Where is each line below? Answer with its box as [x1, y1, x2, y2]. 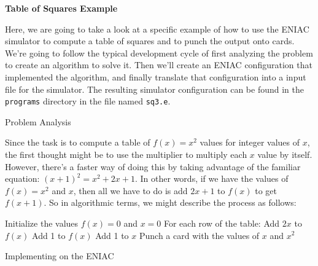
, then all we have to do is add [73, 184, 188, 197]
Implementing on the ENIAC [5, 249, 114, 262]
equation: [5, 172, 40, 185]
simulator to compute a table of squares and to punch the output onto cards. [5, 34, 295, 47]
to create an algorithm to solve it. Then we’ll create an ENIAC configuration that [5, 58, 312, 71]
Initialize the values [5, 216, 79, 229]
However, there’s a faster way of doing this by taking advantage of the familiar [5, 160, 301, 173]
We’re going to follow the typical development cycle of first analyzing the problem [5, 46, 313, 59]
